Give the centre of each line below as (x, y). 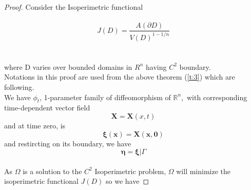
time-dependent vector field (47, 108)
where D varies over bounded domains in (68, 66)
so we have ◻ (128, 181)
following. (19, 87)
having (156, 66)
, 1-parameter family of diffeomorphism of (105, 97)
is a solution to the (52, 171)
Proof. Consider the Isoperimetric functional (74, 7)
